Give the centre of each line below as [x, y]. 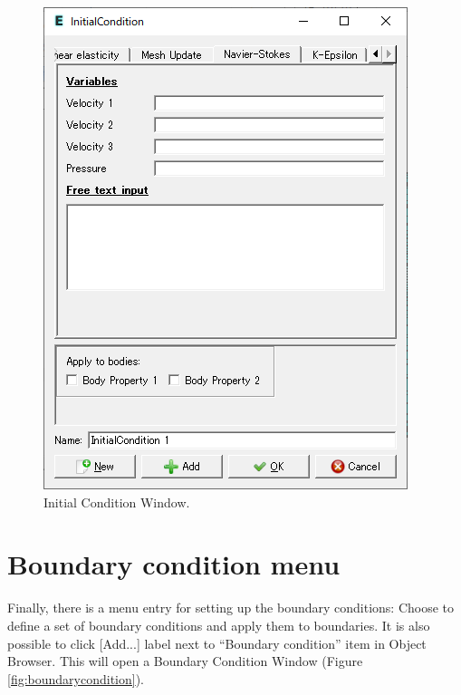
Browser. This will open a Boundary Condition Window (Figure [185, 661]
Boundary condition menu [174, 564]
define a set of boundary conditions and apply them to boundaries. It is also [219, 625]
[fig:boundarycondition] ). [76, 678]
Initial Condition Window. [117, 502]
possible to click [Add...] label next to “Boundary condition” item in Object [217, 643]
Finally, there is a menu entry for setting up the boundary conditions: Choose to [231, 608]
